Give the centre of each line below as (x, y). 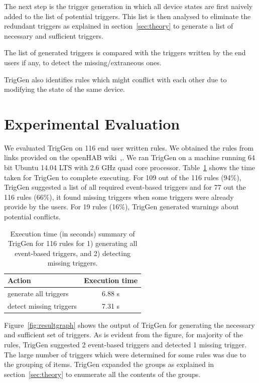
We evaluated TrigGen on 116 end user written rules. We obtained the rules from (129, 147)
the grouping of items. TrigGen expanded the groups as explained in (109, 364)
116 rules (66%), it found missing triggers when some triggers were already (119, 197)
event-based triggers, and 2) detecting (73, 253)
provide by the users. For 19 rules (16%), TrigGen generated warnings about (121, 207)
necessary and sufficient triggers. (54, 35)
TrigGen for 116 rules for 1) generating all (73, 243)
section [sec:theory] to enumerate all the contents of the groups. (102, 374)
